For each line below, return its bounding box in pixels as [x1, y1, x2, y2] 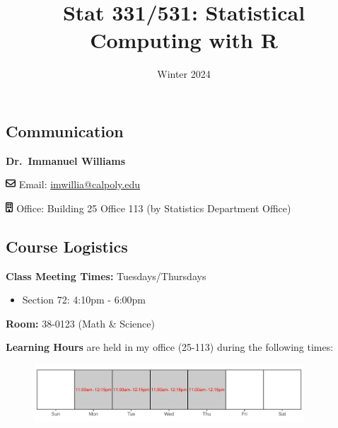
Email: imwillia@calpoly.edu [18, 177, 141, 192]
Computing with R [90, 25, 278, 54]
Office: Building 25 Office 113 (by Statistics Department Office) [16, 200, 291, 215]
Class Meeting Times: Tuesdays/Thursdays [6, 268, 206, 283]
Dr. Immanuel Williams [6, 153, 126, 168]
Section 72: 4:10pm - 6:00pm [22, 292, 146, 307]
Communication [6, 120, 124, 141]
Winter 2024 [157, 66, 211, 81]
